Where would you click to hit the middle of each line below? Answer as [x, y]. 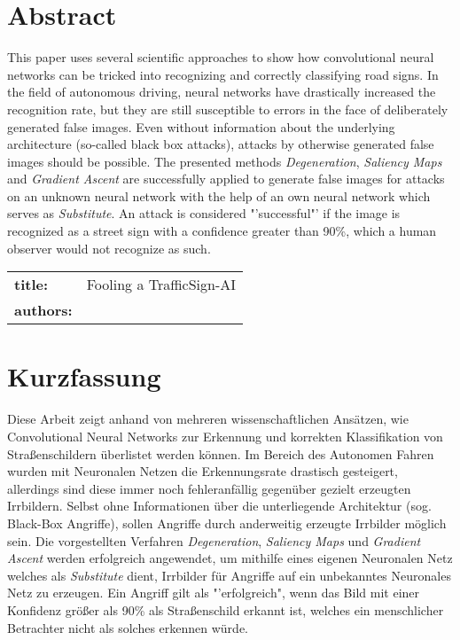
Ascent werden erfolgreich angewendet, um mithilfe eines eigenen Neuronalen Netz [230, 558]
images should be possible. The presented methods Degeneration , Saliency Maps [225, 161]
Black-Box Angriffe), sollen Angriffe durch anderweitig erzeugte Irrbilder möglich [227, 523]
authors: [43, 310]
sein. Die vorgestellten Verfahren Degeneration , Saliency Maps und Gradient [214, 540]
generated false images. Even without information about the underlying [201, 126]
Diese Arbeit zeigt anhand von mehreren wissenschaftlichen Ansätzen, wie [208, 419]
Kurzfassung [84, 376]
